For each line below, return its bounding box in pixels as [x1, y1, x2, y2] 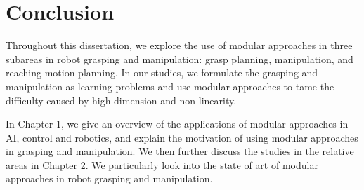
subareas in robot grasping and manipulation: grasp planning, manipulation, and [6, 51, 353, 66]
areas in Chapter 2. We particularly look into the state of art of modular [6, 157, 318, 172]
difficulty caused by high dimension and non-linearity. [6, 93, 237, 107]
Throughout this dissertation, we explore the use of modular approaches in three [6, 38, 353, 53]
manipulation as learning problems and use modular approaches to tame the [6, 79, 334, 93]
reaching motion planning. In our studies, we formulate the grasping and [6, 65, 318, 80]
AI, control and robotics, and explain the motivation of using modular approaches [6, 130, 358, 144]
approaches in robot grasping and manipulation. [6, 171, 213, 186]
